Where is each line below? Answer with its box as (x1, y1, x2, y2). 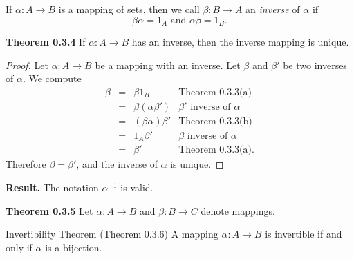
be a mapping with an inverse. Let (95, 57, 241, 72)
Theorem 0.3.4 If (6, 35, 86, 49)
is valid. (120, 180, 153, 195)
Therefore (6, 157, 46, 171)
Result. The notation (6, 180, 99, 195)
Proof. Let (6, 57, 48, 72)
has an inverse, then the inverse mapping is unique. (131, 35, 349, 49)
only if (6, 240, 32, 254)
